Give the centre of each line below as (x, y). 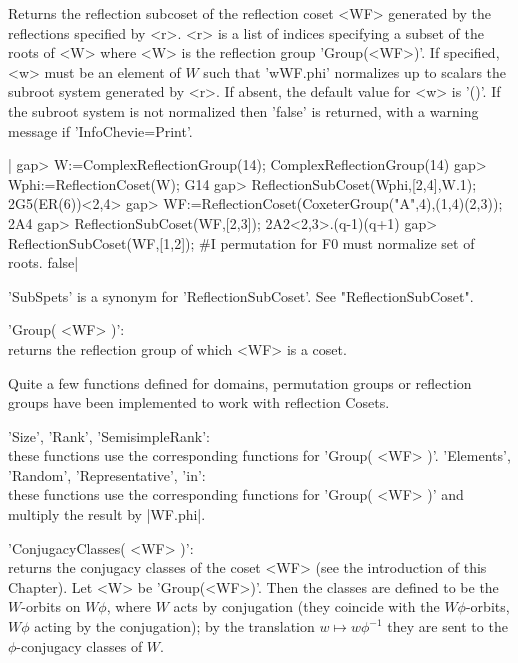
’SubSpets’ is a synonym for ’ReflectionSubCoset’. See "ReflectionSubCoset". (241, 295)
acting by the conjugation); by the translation (174, 626)
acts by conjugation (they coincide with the (306, 606)
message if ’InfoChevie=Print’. (100, 130)
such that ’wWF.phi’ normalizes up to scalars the (355, 71)
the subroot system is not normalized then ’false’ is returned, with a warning (243, 110)
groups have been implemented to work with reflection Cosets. (199, 402)
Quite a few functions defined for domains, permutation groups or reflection (240, 382)
